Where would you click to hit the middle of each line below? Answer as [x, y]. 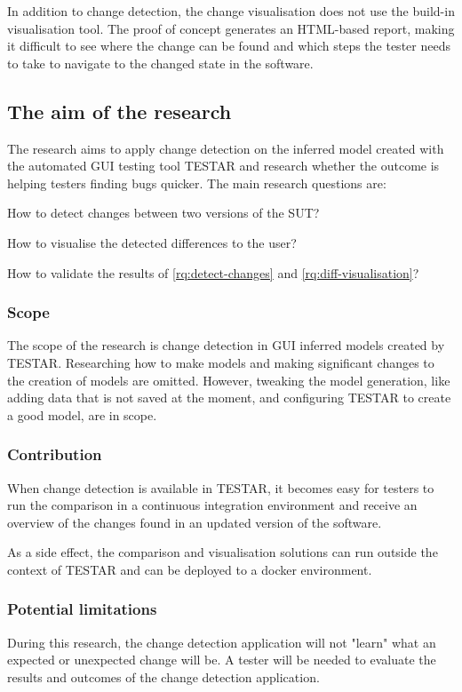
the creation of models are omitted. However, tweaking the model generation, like [229, 380]
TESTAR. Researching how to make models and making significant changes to [221, 362]
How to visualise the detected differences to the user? [152, 242]
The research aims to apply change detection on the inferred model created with [226, 148]
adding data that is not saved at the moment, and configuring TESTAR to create [229, 398]
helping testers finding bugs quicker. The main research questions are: [197, 183]
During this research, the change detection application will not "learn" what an [222, 642]
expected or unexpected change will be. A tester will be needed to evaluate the [222, 660]
